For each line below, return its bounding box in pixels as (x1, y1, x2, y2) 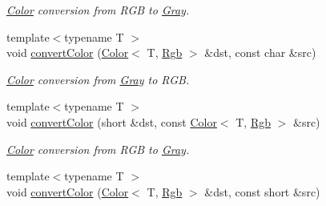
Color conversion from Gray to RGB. (6, 71, 190, 87)
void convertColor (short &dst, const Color (6, 113, 217, 130)
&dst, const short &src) (204, 183, 320, 200)
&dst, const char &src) (204, 44, 316, 61)
